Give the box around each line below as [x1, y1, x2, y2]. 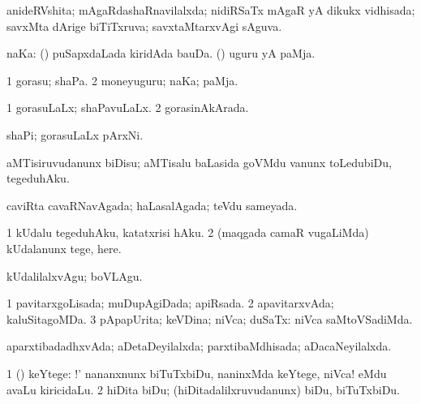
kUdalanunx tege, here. [6, 239, 122, 256]
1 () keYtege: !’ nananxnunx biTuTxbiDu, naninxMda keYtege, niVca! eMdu [6, 364, 387, 381]
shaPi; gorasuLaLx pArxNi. [6, 126, 144, 143]
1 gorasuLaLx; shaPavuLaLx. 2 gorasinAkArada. [6, 99, 249, 116]
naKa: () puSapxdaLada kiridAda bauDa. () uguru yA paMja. [6, 45, 316, 62]
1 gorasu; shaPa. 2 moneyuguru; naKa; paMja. [6, 71, 238, 88]
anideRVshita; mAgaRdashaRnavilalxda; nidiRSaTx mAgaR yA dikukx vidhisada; [6, 2, 415, 18]
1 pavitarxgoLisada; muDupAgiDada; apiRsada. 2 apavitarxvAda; [6, 294, 334, 312]
